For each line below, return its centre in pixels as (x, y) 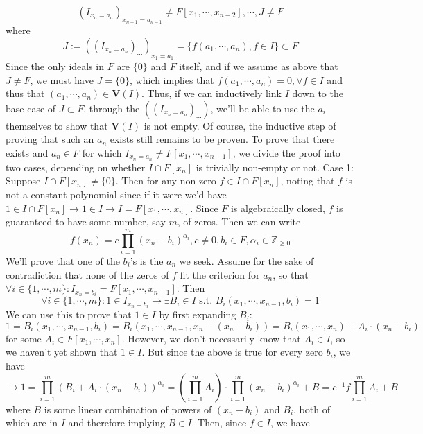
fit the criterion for (220, 274)
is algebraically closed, (278, 208)
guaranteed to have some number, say (86, 222)
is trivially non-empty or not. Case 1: (275, 167)
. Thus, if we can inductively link (211, 93)
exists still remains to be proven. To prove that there (222, 139)
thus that (25, 93)
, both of (312, 409)
